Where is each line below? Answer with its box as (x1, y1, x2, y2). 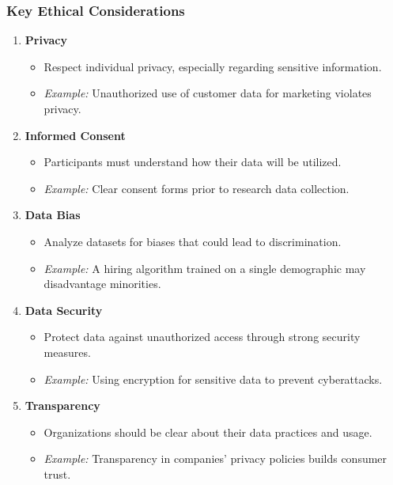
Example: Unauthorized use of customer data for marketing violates (43, 85, 372, 101)
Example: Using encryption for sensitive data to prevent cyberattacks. (43, 370, 383, 387)
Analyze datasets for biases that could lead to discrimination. (43, 233, 342, 249)
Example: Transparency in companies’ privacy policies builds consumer (43, 450, 387, 467)
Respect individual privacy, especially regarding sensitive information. (43, 58, 382, 74)
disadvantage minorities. (43, 275, 161, 292)
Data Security (25, 301, 103, 318)
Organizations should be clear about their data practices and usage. (43, 423, 372, 440)
